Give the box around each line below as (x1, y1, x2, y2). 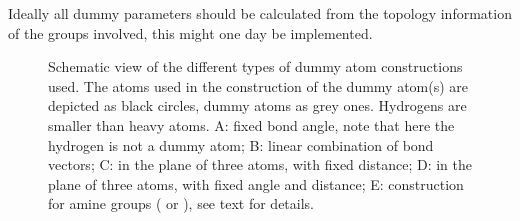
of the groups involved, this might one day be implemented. (8, 22, 373, 43)
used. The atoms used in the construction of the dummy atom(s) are (48, 75, 469, 96)
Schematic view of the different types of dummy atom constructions (48, 56, 463, 77)
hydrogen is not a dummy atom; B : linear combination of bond (48, 134, 434, 155)
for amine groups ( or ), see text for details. (48, 193, 314, 214)
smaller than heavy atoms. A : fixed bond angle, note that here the (48, 114, 455, 135)
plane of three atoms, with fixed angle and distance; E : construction (48, 173, 464, 194)
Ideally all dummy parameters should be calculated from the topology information (8, 3, 512, 23)
